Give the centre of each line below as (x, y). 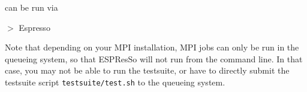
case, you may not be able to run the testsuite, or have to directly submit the (147, 70)
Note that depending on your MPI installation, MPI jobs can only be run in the (152, 47)
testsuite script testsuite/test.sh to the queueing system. (115, 82)
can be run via (31, 7)
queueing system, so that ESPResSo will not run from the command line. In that (154, 58)
